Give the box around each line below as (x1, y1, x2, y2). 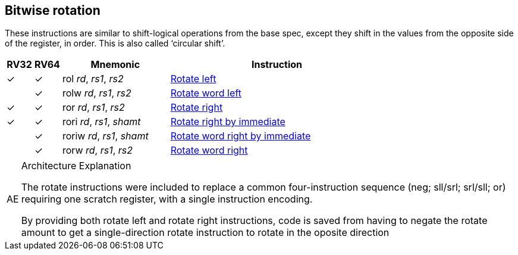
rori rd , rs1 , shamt (62, 116, 141, 128)
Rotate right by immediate (170, 116, 285, 128)
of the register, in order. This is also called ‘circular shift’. (5, 38, 225, 49)
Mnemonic (90, 58, 140, 71)
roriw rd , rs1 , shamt (62, 130, 149, 142)
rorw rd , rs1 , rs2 (62, 144, 133, 157)
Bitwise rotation (5, 3, 101, 18)
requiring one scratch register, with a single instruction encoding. (21, 193, 313, 206)
